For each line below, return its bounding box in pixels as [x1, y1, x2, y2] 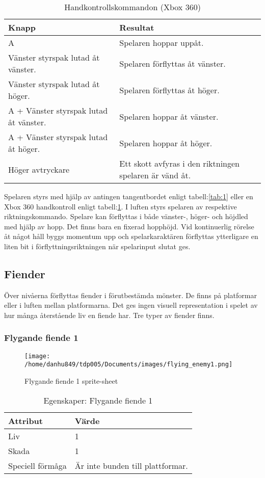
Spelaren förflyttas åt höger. [119, 84, 220, 96]
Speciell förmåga [8, 459, 67, 471]
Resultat [119, 21, 154, 33]
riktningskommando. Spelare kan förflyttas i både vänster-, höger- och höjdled [4, 211, 248, 222]
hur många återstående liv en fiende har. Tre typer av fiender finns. [4, 309, 215, 320]
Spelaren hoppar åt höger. [119, 137, 213, 149]
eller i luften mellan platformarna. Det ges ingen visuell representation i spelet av [4, 300, 258, 310]
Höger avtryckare [8, 163, 70, 175]
